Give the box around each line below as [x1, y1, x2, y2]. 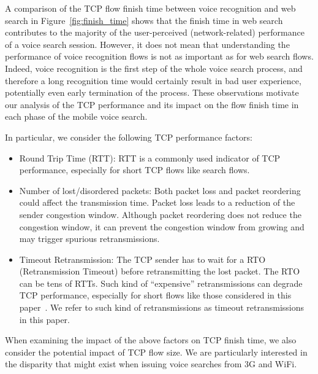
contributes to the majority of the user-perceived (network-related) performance [5, 26, 305, 39]
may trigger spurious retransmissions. [19, 232, 160, 245]
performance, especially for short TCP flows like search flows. [19, 163, 250, 176]
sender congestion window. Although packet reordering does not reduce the [19, 208, 301, 220]
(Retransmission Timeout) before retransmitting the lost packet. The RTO [19, 265, 300, 278]
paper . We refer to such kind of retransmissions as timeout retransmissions [19, 301, 305, 314]
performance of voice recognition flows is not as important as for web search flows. [5, 50, 314, 63]
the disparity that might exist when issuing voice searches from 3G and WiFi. [5, 357, 297, 370]
